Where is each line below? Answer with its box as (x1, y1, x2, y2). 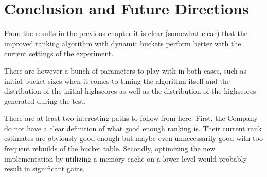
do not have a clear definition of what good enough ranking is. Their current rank (4, 122, 262, 133)
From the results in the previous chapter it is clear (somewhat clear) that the (4, 28, 247, 39)
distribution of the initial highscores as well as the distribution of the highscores (4, 85, 256, 96)
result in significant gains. (4, 163, 85, 174)
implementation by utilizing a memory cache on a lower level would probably (4, 153, 247, 164)
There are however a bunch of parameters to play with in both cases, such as (4, 65, 247, 76)
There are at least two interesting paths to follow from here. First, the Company (4, 113, 258, 123)
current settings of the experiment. (4, 48, 114, 59)
